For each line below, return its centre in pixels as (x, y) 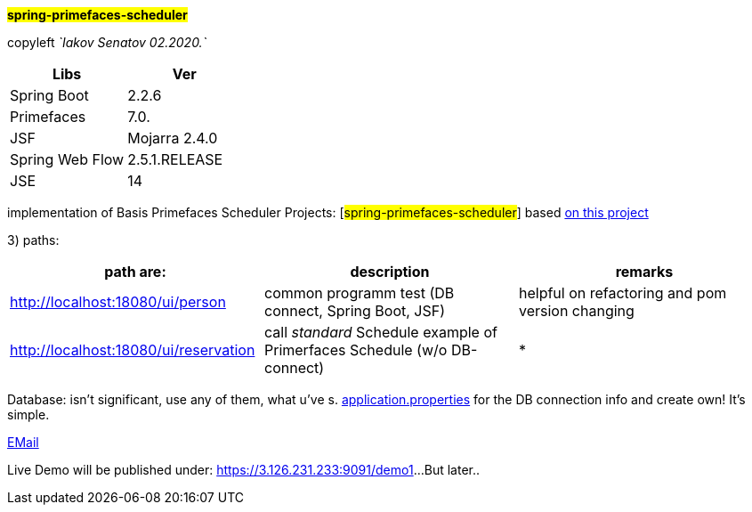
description (390, 272)
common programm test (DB (359, 293)
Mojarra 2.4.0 (173, 138)
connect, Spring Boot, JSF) (354, 311)
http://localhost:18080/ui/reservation (133, 350)
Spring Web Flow (67, 159)
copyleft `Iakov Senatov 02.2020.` (107, 42)
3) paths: (33, 240)
